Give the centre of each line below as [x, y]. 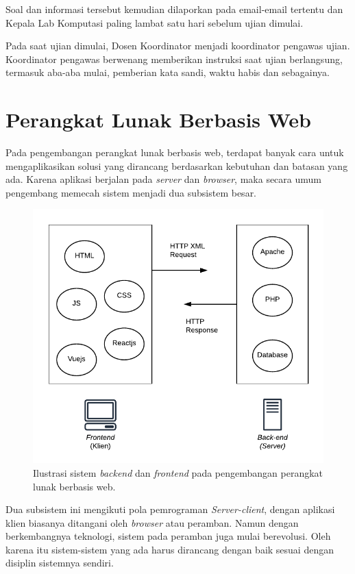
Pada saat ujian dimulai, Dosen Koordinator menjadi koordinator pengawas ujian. [178, 46]
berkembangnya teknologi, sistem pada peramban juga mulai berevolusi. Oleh [168, 536]
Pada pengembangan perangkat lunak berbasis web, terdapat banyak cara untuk [175, 152]
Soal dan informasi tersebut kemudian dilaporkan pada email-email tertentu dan [174, 9]
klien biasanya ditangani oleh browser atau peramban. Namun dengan [152, 522]
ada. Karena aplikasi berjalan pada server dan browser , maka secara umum [163, 179]
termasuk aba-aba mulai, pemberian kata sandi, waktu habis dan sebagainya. [168, 72]
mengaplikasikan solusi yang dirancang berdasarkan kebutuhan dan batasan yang [177, 165]
